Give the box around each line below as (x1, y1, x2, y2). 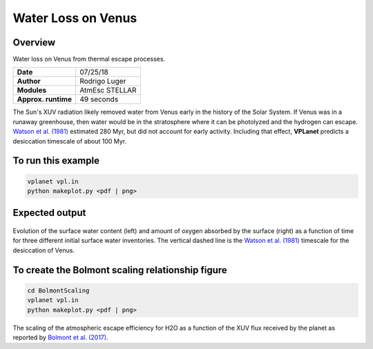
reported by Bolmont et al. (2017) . (12, 333, 108, 341)
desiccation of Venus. (12, 246, 75, 255)
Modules (17, 86, 47, 95)
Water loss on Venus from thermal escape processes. (12, 55, 166, 63)
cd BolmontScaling (27, 286, 90, 295)
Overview (12, 37, 56, 48)
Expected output (12, 207, 86, 219)
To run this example (12, 155, 100, 167)
